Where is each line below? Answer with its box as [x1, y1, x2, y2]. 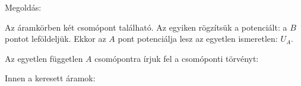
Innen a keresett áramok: [5, 72, 96, 84]
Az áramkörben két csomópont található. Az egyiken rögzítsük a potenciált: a [5, 21, 287, 33]
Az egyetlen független [5, 52, 83, 64]
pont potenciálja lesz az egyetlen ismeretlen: [118, 32, 278, 45]
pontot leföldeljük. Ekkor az [5, 32, 106, 45]
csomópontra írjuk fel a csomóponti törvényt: [94, 52, 259, 64]
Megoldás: [5, 1, 42, 13]
